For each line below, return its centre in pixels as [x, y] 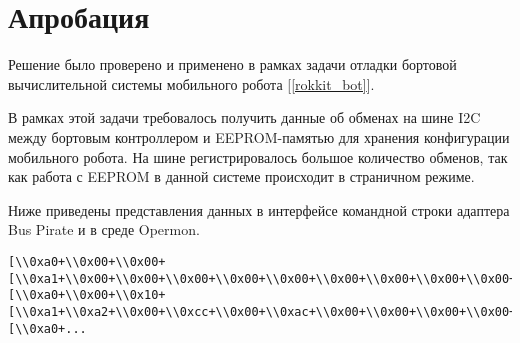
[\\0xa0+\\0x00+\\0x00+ [87, 261]
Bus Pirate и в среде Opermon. [104, 229]
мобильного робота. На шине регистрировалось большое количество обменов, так [258, 156]
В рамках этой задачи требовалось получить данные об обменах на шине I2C [244, 117]
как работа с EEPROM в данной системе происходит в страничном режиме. [241, 176]
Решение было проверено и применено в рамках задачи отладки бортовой [232, 64]
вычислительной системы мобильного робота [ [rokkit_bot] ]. [191, 83]
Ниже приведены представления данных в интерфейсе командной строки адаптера [259, 209]
